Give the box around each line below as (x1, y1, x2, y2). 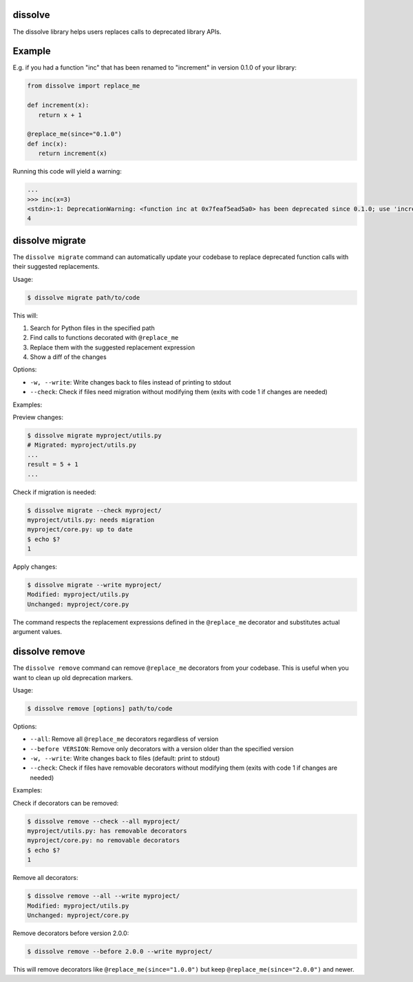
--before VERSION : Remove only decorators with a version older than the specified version (30, 744, 294, 753)
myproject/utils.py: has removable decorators (27, 827, 187, 835)
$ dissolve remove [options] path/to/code (27, 704, 173, 713)
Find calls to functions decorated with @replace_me (30, 334, 179, 342)
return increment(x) (38, 150, 108, 158)
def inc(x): (27, 140, 68, 147)
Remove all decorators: (12, 874, 78, 882)
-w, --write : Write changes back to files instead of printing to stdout (30, 378, 231, 386)
